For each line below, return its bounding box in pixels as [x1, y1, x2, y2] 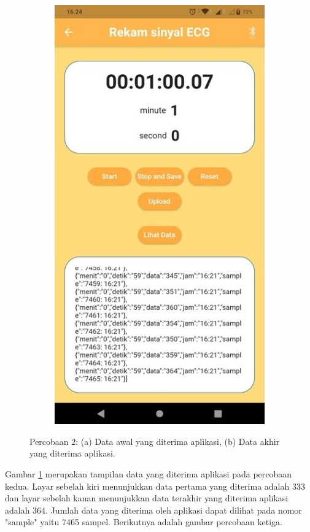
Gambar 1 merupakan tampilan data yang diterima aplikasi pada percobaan [5, 468, 292, 480]
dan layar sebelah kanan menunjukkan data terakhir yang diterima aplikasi [5, 492, 289, 504]
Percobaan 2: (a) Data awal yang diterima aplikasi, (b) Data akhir [29, 434, 280, 447]
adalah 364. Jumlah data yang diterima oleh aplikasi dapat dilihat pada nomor [5, 503, 302, 516]
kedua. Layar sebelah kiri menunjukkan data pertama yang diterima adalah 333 [5, 479, 305, 492]
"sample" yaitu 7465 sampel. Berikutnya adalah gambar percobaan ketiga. [5, 515, 282, 528]
